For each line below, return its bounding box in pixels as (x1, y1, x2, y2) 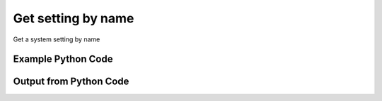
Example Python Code (13, 53, 113, 65)
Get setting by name (13, 11, 134, 26)
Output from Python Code (13, 76, 129, 88)
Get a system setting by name (13, 35, 100, 43)
